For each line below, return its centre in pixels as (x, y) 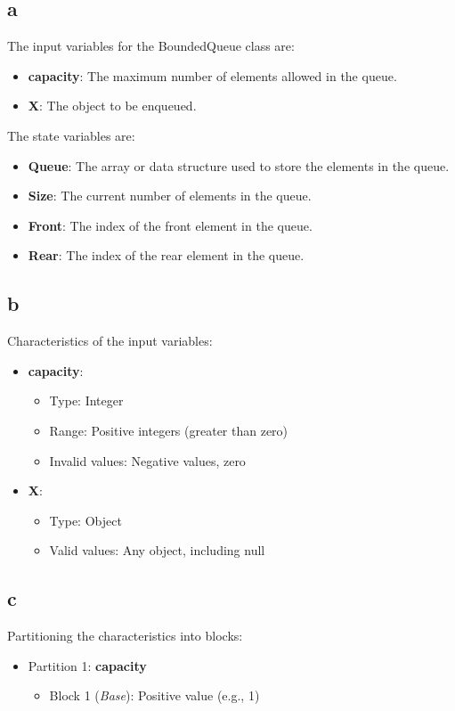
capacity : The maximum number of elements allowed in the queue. (212, 75)
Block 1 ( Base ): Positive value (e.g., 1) (154, 695)
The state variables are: (71, 135)
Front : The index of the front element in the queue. (170, 225)
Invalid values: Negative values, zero (147, 460)
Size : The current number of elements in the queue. (170, 196)
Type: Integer (86, 400)
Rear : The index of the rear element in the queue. (166, 255)
